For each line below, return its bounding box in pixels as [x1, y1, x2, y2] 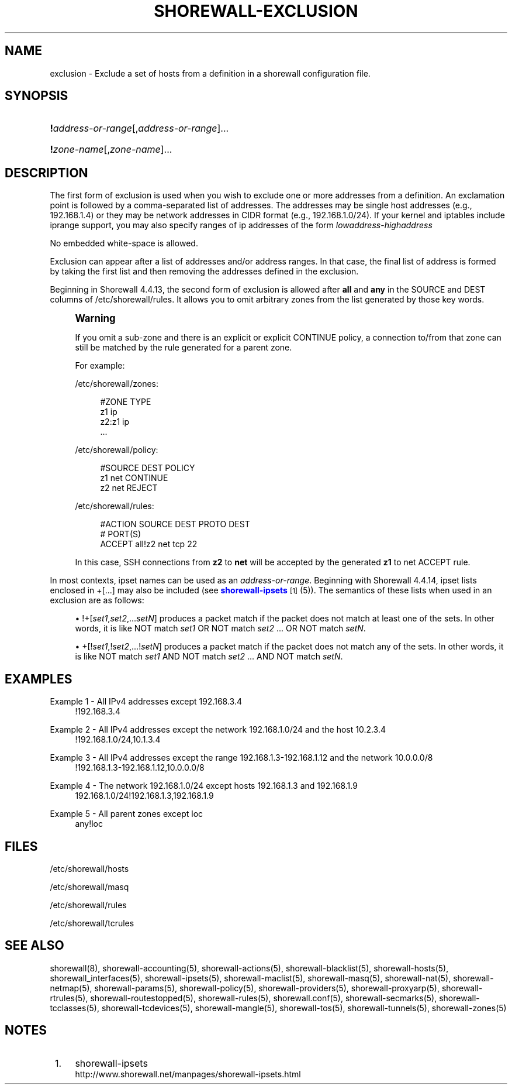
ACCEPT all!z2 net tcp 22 [100, 539, 198, 549]
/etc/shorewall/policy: [75, 445, 158, 455]
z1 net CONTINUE [100, 473, 168, 483]
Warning [75, 312, 116, 325]
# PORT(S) [100, 529, 141, 540]
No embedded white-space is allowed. [50, 238, 198, 249]
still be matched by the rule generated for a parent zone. [75, 342, 292, 353]
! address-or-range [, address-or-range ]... [50, 122, 229, 135]
